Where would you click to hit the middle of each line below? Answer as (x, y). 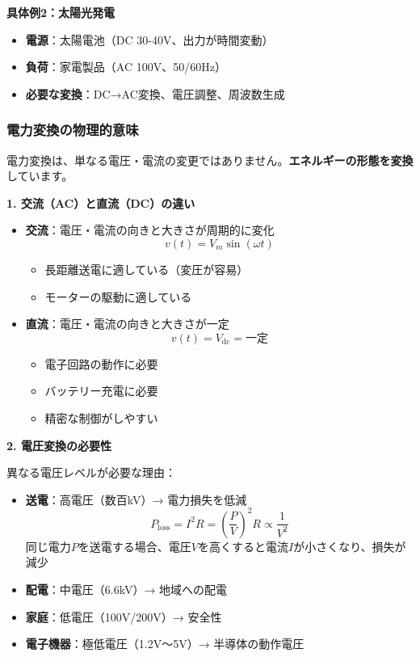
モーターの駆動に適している (118, 296)
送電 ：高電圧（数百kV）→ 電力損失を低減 (136, 499)
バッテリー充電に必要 (101, 391)
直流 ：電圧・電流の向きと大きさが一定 (127, 324)
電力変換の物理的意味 (73, 130)
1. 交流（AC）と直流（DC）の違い (101, 202)
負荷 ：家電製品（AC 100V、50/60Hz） (126, 67)
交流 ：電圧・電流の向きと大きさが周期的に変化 (150, 230)
